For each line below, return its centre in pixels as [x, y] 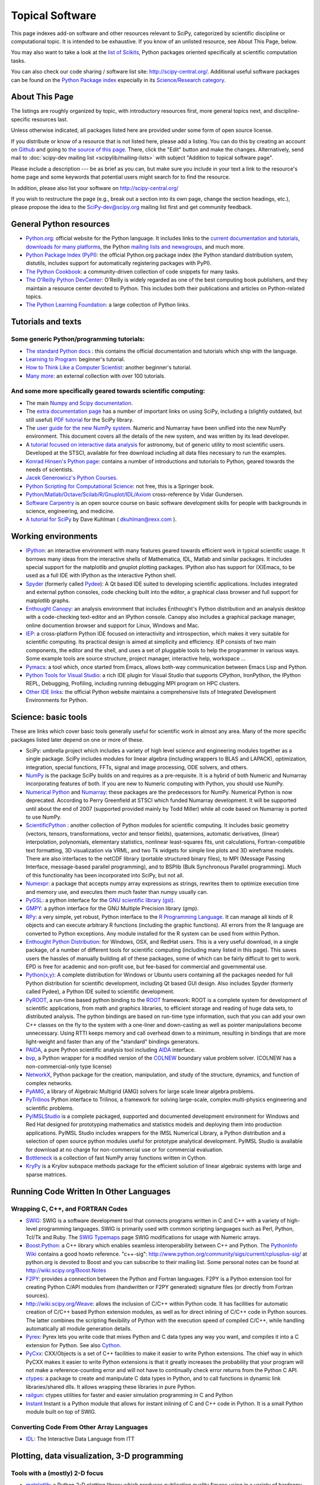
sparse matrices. [46, 1174]
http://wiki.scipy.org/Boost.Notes [66, 1271]
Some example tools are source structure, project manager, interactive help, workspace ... [136, 659]
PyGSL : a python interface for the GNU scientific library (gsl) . [100, 900]
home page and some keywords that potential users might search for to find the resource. [121, 177]
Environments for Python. [57, 700]
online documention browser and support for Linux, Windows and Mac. [113, 625]
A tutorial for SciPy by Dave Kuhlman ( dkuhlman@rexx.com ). [101, 519]
